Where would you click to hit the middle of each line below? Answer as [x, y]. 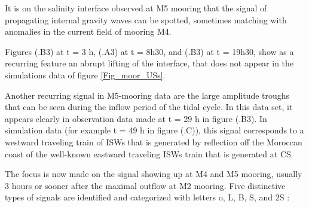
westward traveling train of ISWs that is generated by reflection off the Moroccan [154, 141]
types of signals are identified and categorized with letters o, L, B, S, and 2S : [147, 197]
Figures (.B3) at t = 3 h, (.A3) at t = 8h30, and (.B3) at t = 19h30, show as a [149, 51]
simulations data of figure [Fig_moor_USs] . [85, 74]
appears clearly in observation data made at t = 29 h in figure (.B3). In [136, 118]
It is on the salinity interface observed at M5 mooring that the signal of [136, 8]
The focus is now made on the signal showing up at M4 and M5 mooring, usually [154, 174]
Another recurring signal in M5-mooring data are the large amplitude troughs [147, 95]
